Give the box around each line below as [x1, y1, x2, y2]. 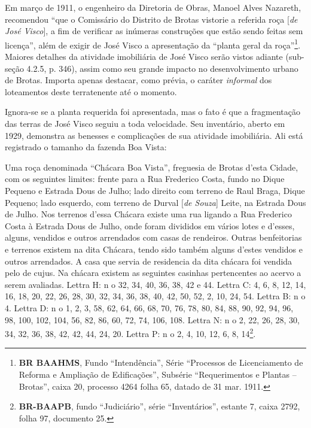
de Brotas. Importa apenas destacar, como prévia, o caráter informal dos [5, 74, 272, 86]
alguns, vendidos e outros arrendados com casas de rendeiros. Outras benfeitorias [5, 231, 302, 244]
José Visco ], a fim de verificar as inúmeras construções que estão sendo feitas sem [5, 25, 303, 37]
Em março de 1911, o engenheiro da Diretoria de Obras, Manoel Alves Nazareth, [5, 1, 301, 13]
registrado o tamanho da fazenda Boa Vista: [5, 141, 167, 153]
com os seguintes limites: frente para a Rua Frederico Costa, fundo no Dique [5, 172, 285, 185]
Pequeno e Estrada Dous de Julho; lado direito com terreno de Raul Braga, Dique [5, 184, 305, 196]
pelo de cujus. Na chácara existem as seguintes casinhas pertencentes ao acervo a [5, 266, 301, 279]
